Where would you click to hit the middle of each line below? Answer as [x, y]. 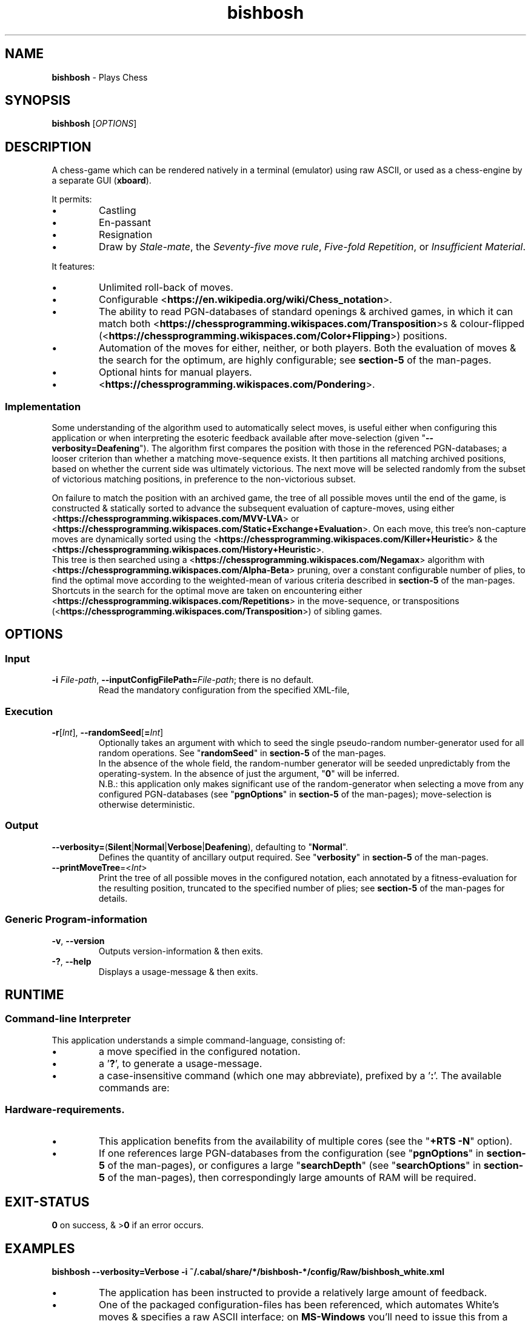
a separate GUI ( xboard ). [102, 181]
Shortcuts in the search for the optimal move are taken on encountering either [207, 591]
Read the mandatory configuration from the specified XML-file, [224, 690]
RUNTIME [35, 994]
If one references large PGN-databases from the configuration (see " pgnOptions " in [291, 1153]
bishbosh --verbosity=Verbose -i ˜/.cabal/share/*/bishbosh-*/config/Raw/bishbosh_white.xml [248, 1272]
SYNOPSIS [38, 101]
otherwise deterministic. [147, 804]
